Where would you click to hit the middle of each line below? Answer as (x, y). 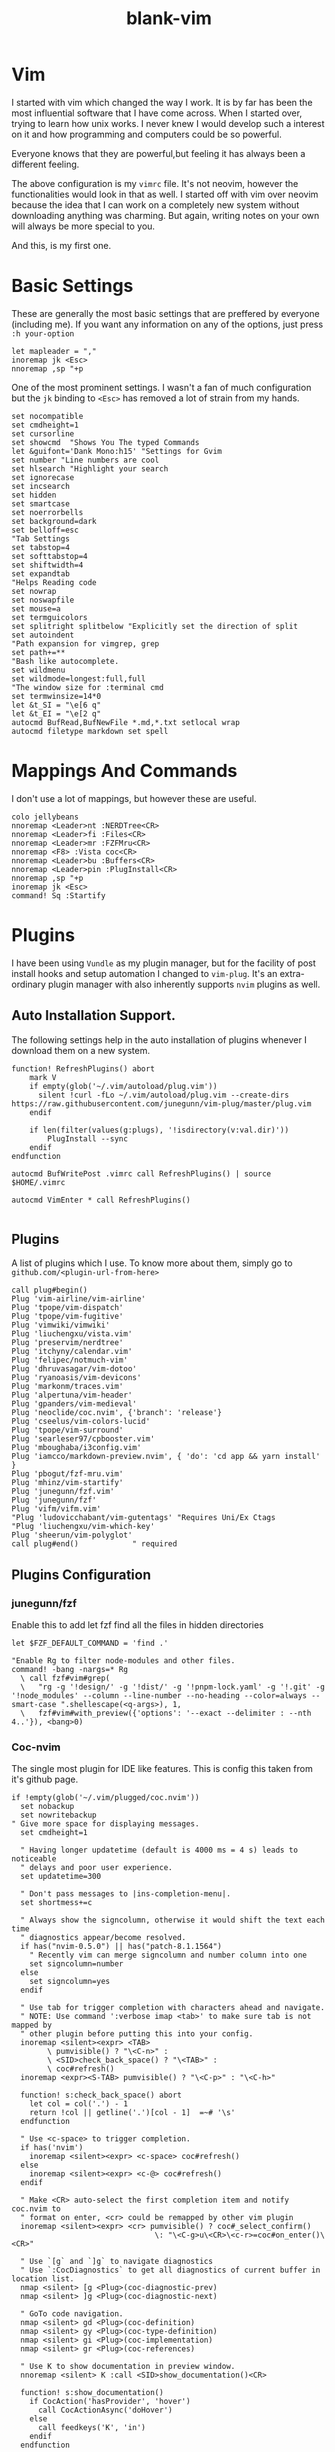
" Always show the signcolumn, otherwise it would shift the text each (173, 1920)
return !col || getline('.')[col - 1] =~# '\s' (132, 2113)
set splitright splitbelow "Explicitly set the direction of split (155, 626)
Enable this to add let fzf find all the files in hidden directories (137, 1625)
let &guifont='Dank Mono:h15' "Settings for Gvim (117, 451)
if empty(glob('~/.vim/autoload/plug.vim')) (123, 1086)
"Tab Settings (41, 538)
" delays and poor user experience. (96, 1868)
